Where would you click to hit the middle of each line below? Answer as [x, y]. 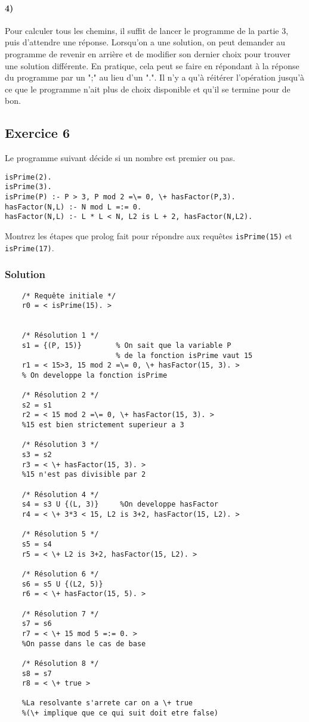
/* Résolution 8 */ [60, 663]
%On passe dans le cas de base [84, 644]
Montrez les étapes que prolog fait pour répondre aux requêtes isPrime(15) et [149, 236]
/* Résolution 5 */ [60, 534]
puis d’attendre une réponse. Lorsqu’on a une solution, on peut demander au [145, 42]
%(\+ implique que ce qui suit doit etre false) [120, 713]
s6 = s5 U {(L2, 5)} [62, 584]
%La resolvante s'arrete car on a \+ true [107, 703]
